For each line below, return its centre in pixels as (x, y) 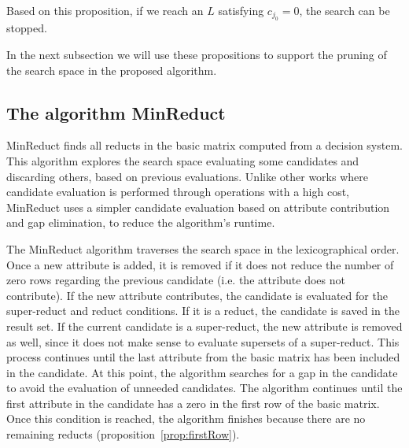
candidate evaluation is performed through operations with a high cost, (178, 192)
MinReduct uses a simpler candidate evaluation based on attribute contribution (198, 207)
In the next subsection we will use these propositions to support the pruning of (197, 54)
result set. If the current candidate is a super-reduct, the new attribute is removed (204, 326)
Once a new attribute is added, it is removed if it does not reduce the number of (200, 264)
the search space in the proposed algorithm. (112, 70)
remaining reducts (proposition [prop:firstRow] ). (123, 434)
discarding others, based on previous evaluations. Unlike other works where (187, 176)
